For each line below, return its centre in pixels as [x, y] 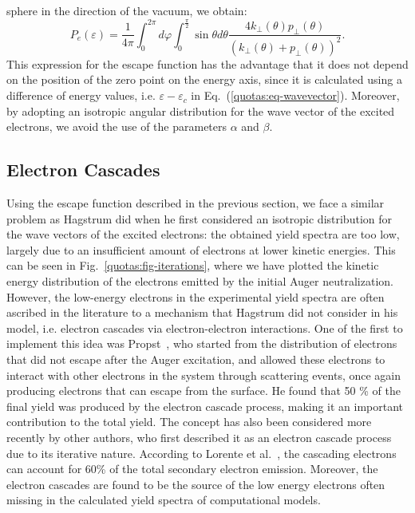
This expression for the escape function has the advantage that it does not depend [207, 63]
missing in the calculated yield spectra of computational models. [164, 500]
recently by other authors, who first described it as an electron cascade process [199, 437]
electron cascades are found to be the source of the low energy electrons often [196, 484]
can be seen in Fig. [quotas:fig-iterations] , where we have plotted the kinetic [193, 265]
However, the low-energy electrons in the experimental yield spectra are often [196, 296]
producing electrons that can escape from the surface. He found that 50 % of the [204, 391]
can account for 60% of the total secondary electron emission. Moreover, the [192, 469]
